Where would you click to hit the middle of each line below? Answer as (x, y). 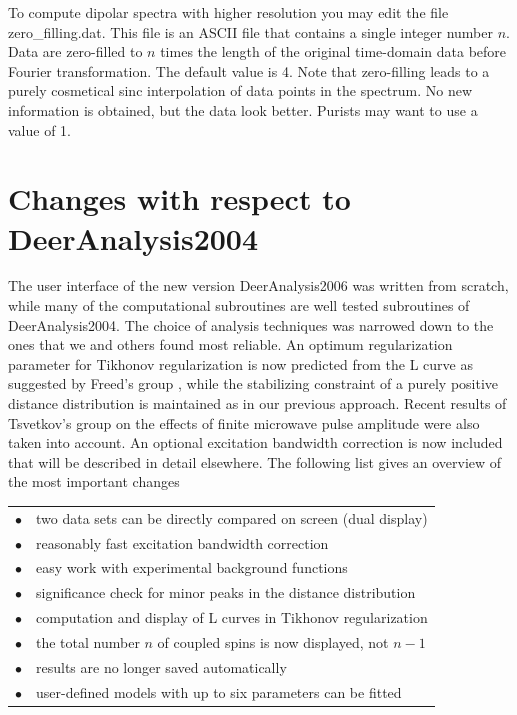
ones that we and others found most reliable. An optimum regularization (230, 344)
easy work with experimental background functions (192, 567)
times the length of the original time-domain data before (333, 51)
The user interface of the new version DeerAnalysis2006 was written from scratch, (258, 285)
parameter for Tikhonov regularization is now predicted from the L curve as (240, 363)
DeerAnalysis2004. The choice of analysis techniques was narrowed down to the (251, 324)
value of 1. (39, 129)
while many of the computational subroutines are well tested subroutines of (239, 305)
